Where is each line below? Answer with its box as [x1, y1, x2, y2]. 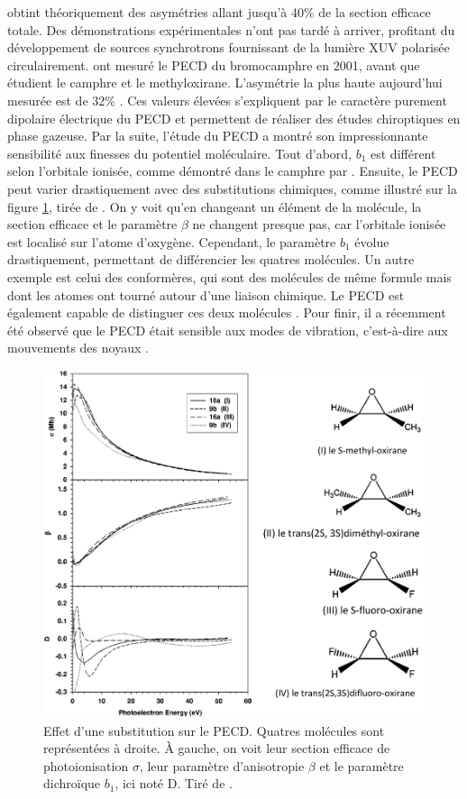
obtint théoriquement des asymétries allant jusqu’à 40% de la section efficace [7, 3, 431, 21]
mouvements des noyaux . [7, 338, 149, 357]
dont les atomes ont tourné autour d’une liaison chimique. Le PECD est [7, 285, 405, 304]
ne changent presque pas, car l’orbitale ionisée [192, 215, 446, 234]
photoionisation [43, 756, 129, 775]
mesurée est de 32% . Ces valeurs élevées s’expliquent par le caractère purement [7, 90, 447, 109]
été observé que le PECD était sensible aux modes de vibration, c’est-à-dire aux [7, 320, 448, 339]
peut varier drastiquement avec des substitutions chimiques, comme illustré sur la [7, 179, 457, 197]
